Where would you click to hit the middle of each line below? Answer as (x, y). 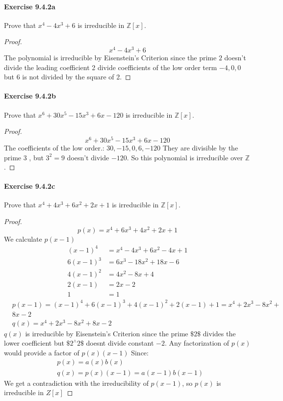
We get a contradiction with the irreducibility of (76, 383)
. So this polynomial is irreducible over (185, 157)
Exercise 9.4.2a (30, 6)
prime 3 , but (24, 157)
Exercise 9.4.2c (30, 186)
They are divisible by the (200, 147)
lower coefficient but (34, 343)
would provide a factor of (42, 352)
